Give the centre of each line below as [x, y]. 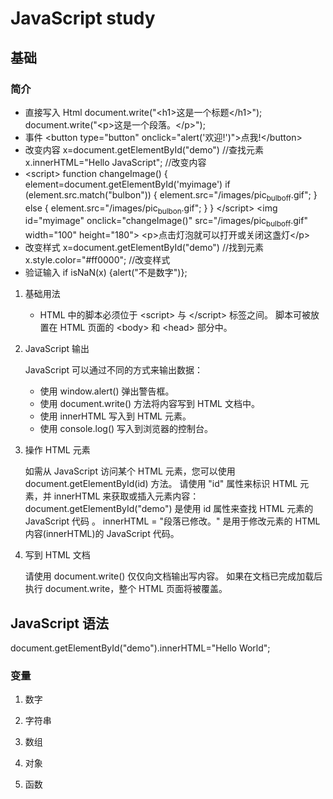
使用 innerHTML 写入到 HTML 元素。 [115, 416]
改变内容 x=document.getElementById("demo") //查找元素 [144, 149]
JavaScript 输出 [57, 349]
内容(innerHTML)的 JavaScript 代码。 [102, 534]
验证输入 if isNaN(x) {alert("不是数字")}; [106, 273]
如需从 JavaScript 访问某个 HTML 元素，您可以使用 [130, 471]
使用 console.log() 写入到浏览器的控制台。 [126, 429]
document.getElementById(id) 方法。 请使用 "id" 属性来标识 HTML [161, 484]
